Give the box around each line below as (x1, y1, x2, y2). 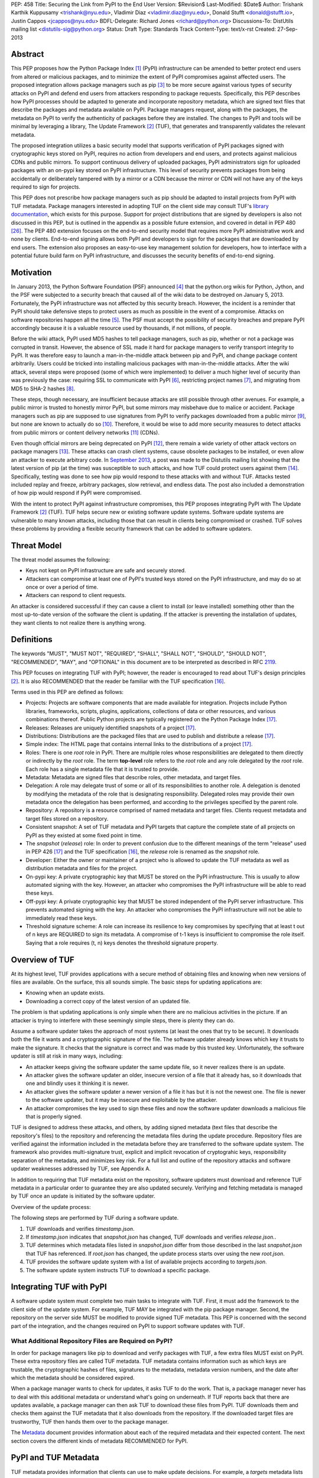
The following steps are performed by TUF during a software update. (11, 1214, 179, 1221)
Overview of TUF (11, 955, 75, 965)
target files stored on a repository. (25, 815, 109, 822)
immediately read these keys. (25, 914, 97, 922)
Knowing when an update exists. (25, 989, 105, 996)
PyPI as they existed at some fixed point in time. (25, 831, 142, 839)
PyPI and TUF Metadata (11, 1453, 100, 1463)
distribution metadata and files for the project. (25, 865, 138, 872)
